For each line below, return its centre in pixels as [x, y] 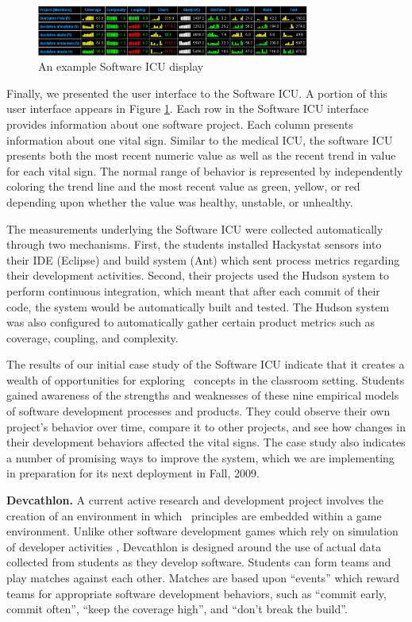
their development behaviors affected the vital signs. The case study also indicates [206, 442]
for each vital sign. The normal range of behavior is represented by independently [205, 170]
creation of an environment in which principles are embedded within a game [194, 515]
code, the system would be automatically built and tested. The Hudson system [198, 306]
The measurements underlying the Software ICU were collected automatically [195, 228]
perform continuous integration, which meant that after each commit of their [193, 290]
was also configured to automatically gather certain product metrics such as [191, 322]
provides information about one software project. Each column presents [180, 124]
